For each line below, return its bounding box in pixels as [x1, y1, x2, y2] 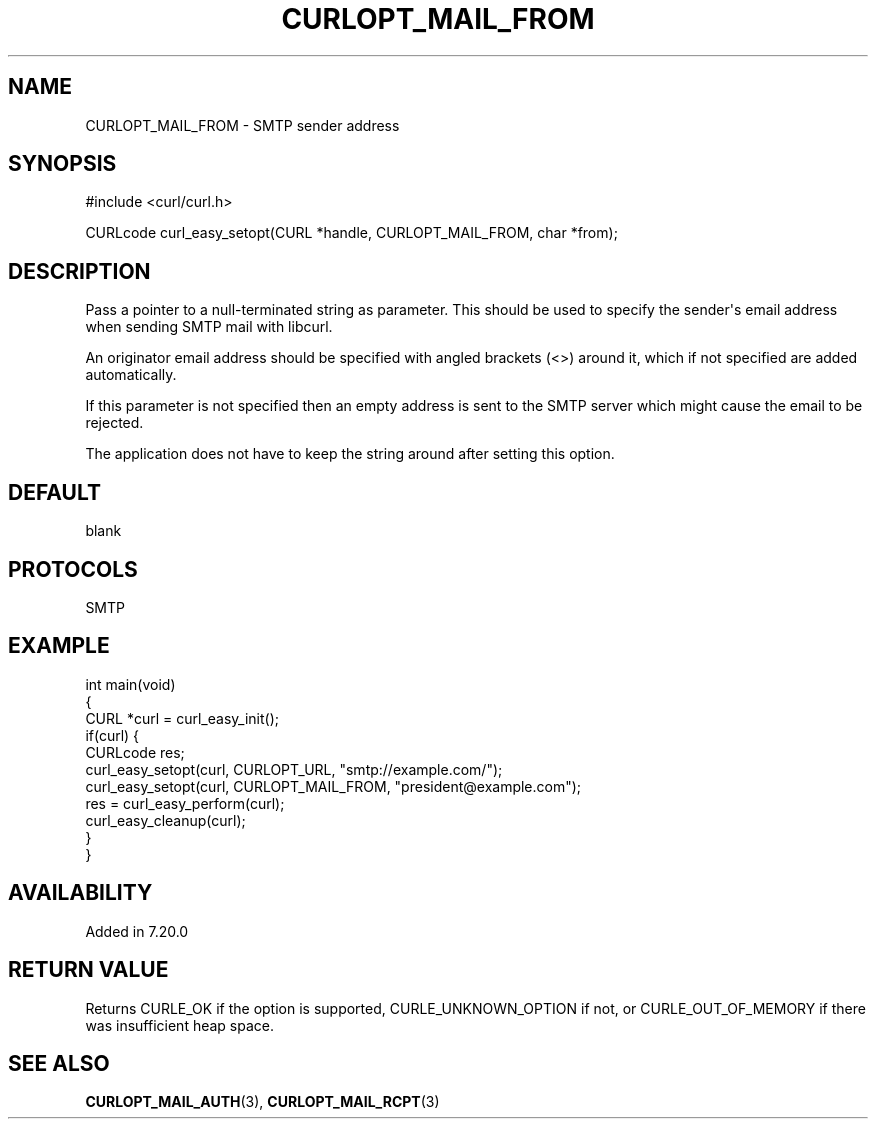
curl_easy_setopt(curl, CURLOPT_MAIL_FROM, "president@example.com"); [85, 777, 582, 795]
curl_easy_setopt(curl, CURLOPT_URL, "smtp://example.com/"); [85, 760, 503, 778]
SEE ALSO [8, 1050, 110, 1076]
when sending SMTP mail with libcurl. [85, 318, 333, 336]
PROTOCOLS [8, 556, 138, 582]
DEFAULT [8, 479, 101, 505]
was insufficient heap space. [85, 1016, 275, 1034]
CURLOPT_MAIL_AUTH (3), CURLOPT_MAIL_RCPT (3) [85, 1093, 440, 1111]
